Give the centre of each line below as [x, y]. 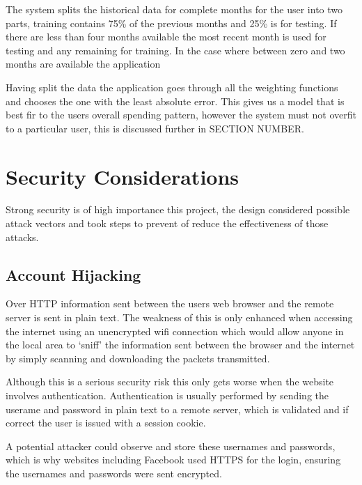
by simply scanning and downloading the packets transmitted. [138, 358]
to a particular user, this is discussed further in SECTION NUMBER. [155, 128]
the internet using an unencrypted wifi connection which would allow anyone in [175, 331]
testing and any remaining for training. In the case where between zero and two [175, 50]
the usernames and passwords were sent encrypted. [114, 473]
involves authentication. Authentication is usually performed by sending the [167, 395]
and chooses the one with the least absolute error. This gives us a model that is [175, 101]
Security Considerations [123, 176]
